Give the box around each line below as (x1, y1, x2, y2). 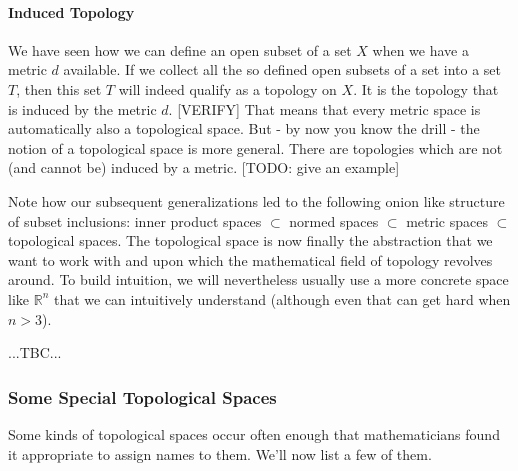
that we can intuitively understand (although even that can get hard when (53, 288, 511, 309)
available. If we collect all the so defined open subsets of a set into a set (63, 59, 502, 80)
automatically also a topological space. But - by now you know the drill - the (8, 118, 480, 139)
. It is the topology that (353, 78, 499, 99)
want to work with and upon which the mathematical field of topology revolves (8, 249, 493, 270)
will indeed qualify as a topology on (118, 78, 337, 99)
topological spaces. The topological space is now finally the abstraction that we (8, 230, 493, 251)
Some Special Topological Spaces (8, 384, 277, 409)
